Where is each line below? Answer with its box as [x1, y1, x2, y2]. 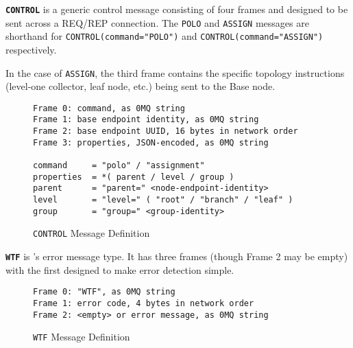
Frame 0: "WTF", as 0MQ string [33, 287, 175, 297]
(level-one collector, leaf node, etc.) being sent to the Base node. [5, 79, 276, 93]
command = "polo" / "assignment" [33, 161, 205, 171]
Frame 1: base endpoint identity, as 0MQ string [33, 115, 259, 125]
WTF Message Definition [33, 329, 130, 344]
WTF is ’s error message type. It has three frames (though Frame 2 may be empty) [5, 249, 348, 264]
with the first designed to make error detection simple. [5, 262, 234, 277]
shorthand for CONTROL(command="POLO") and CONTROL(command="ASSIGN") [5, 29, 324, 43]
